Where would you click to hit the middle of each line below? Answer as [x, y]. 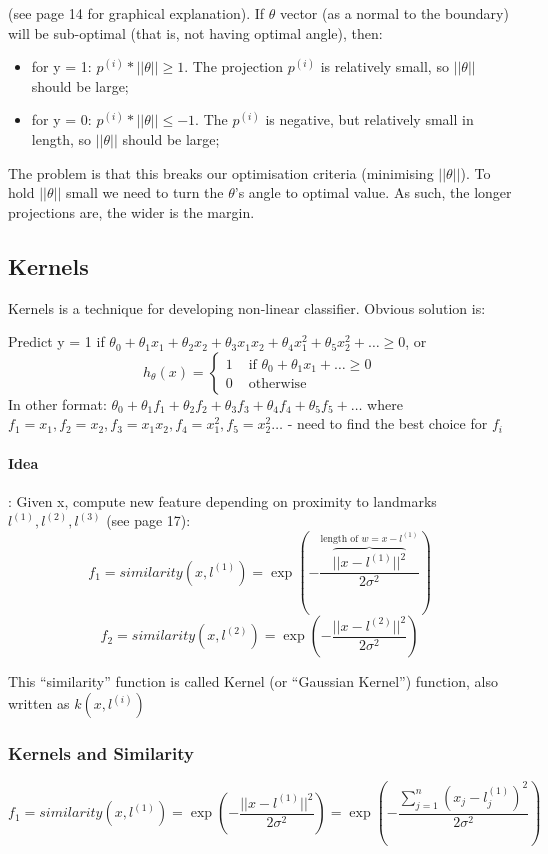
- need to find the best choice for [387, 423]
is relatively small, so [384, 66]
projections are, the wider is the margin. [131, 211]
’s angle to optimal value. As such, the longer [373, 192]
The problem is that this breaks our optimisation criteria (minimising [221, 172]
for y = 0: [61, 119]
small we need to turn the [144, 192]
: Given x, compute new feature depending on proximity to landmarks [222, 500]
